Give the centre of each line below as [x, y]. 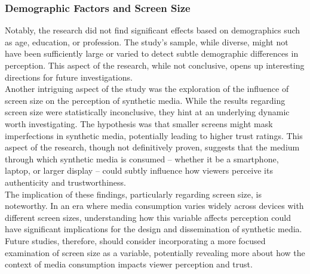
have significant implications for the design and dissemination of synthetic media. [154, 229]
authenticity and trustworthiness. [65, 182]
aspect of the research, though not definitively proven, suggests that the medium [152, 147]
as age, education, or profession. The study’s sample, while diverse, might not [147, 41]
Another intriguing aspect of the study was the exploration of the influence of [147, 89]
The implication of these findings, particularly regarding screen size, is [133, 194]
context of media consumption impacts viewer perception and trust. [129, 264]
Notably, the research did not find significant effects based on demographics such [153, 30]
